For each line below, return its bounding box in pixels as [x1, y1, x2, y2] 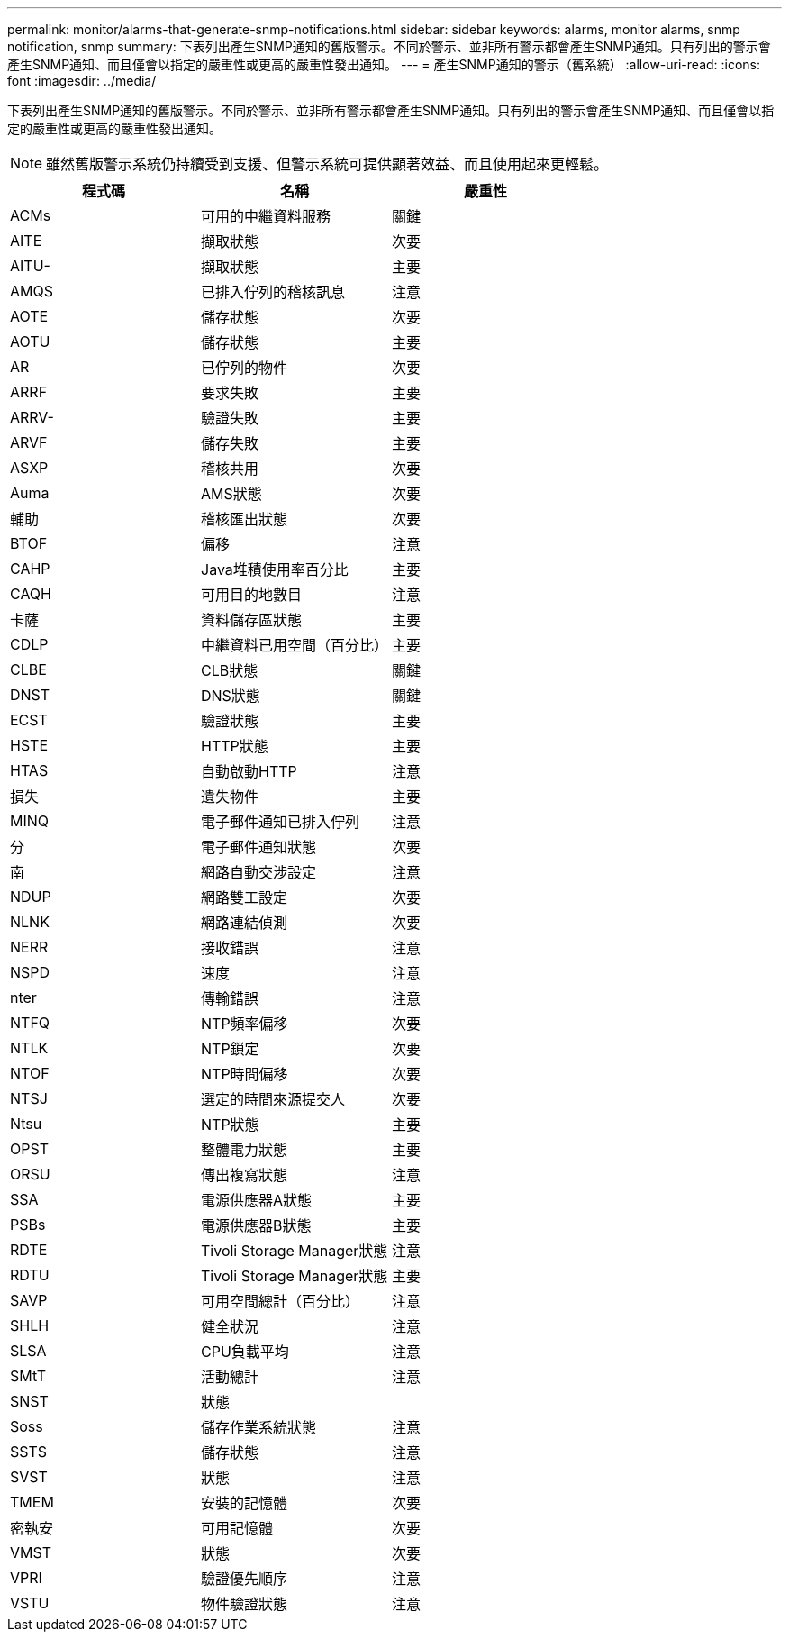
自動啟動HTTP [201, 762, 297, 780]
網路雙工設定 [201, 888, 288, 906]
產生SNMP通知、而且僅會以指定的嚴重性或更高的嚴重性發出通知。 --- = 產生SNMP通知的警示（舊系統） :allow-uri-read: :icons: [7, 57, 761, 72]
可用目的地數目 [201, 586, 303, 604]
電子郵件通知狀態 [201, 838, 317, 856]
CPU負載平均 [201, 1343, 289, 1361]
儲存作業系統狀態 [201, 1418, 317, 1436]
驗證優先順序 [201, 1570, 288, 1588]
